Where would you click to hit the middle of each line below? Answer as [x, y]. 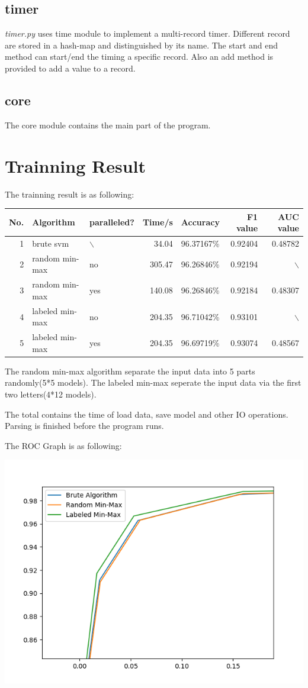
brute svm [51, 243]
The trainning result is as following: [70, 194]
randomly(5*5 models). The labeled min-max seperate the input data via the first [153, 382]
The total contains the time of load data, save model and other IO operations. [147, 414]
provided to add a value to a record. [70, 68]
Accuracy [200, 222]
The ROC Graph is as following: [63, 445]
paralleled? [112, 222]
